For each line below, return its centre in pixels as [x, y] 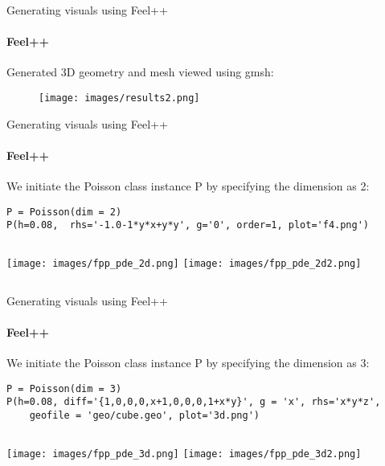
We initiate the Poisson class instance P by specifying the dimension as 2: [188, 186]
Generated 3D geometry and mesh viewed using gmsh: [140, 72]
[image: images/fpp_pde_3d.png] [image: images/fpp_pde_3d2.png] [184, 454]
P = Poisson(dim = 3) [64, 388]
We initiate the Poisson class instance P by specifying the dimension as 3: [188, 362]
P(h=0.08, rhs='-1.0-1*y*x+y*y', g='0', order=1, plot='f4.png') [188, 225]
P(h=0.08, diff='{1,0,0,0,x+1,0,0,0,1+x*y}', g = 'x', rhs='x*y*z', [194, 402]
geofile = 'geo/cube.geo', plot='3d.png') [144, 415]
